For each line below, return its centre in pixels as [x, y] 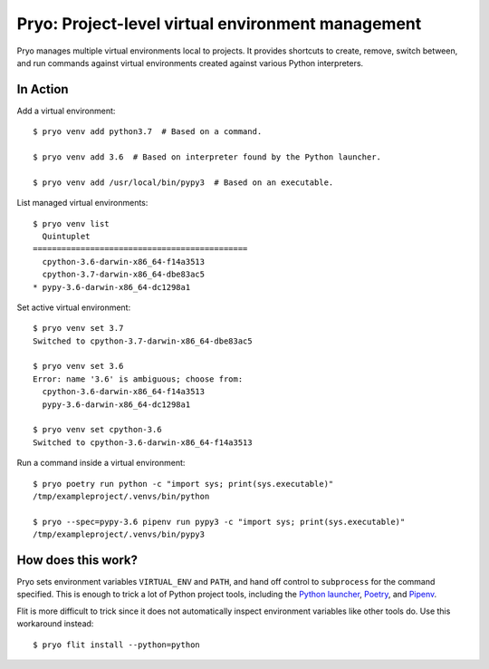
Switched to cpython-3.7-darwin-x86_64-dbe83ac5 [143, 341]
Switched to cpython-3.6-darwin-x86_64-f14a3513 [143, 442]
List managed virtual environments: [82, 203]
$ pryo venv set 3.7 [78, 328]
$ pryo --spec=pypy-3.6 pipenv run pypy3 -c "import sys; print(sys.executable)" [219, 522]
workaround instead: [55, 624]
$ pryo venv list [71, 223]
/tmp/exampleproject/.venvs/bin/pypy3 [119, 534]
